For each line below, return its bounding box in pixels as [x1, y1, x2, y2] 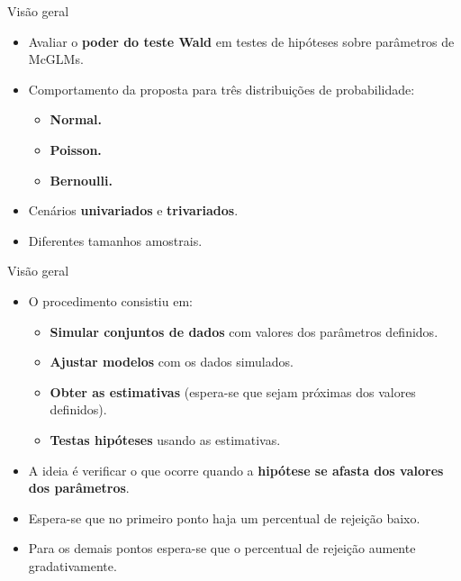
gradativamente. [28, 556, 117, 575]
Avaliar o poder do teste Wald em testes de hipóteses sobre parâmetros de [28, 32, 455, 50]
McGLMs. [28, 50, 84, 68]
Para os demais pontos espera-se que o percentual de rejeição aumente [28, 539, 416, 558]
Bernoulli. [50, 170, 113, 189]
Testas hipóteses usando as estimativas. [50, 430, 281, 449]
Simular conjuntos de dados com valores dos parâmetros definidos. [50, 322, 438, 340]
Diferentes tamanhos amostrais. [28, 231, 203, 250]
